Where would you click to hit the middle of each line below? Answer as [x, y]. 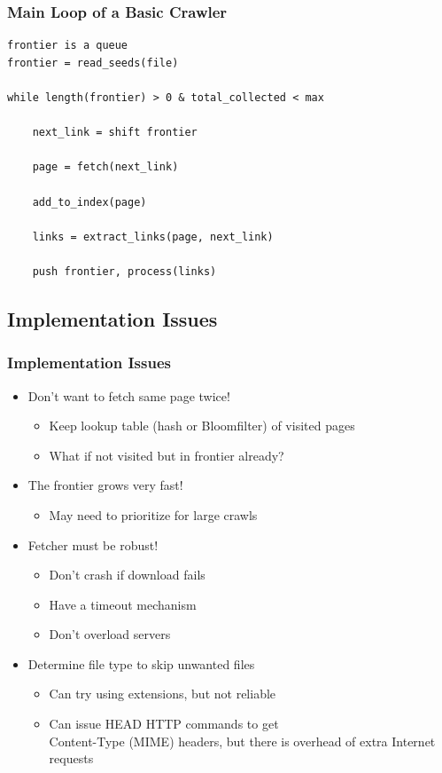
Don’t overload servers [110, 634]
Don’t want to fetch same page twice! [129, 395]
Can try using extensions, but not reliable [163, 694]
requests [71, 758]
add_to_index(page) [89, 202]
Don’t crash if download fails [127, 575]
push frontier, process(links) [124, 271]
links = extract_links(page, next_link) [153, 237]
